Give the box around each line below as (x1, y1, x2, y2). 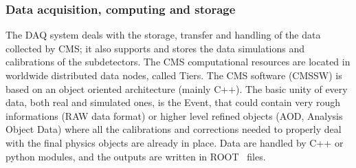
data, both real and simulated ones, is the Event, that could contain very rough (5, 95, 341, 109)
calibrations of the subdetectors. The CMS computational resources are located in (5, 54, 351, 69)
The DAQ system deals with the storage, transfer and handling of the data (5, 28, 321, 42)
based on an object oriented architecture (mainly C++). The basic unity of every (5, 81, 348, 96)
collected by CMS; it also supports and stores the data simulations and (5, 41, 305, 55)
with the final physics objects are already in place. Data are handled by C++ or (5, 135, 344, 149)
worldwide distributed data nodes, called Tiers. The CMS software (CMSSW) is (5, 68, 342, 82)
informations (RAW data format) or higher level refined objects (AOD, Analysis (5, 108, 343, 123)
